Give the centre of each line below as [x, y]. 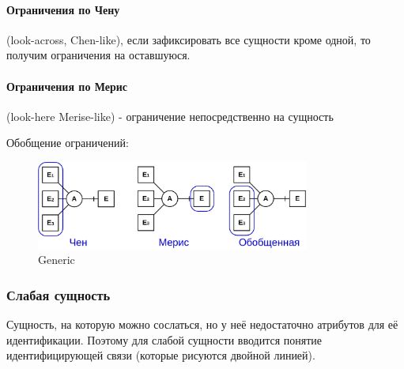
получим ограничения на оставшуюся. [98, 55]
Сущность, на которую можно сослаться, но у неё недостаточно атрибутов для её [202, 324]
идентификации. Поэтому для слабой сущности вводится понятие [164, 339]
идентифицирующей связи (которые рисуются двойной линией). [161, 355]
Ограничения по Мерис [67, 86]
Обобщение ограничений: [68, 143]
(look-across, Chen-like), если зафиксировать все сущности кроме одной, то [189, 39]
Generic [57, 260]
